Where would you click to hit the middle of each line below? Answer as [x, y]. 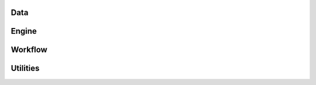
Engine [24, 31]
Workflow [29, 50]
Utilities [25, 68]
